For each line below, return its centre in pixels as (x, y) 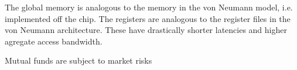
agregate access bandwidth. (54, 41)
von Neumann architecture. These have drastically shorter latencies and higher (146, 30)
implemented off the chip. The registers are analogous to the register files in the (148, 18)
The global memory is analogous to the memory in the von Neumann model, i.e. (149, 7)
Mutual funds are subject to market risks (78, 60)
